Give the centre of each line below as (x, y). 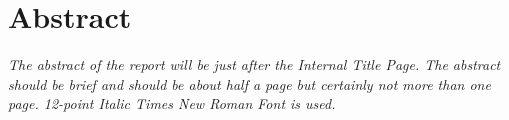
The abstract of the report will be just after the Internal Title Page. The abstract (254, 64)
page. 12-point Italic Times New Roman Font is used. (172, 103)
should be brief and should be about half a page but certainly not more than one (249, 83)
